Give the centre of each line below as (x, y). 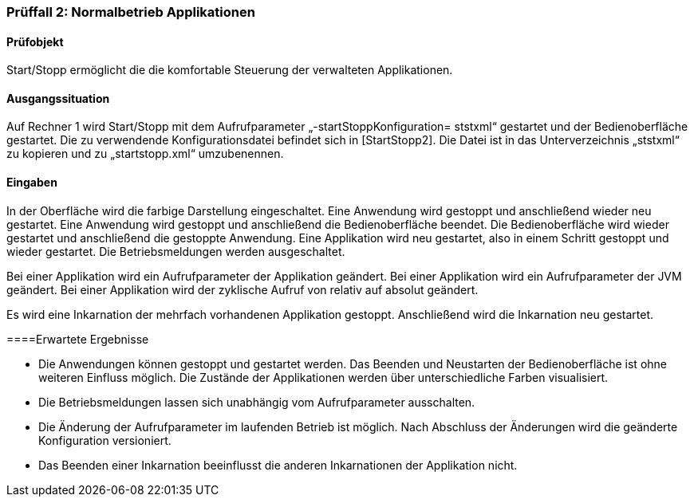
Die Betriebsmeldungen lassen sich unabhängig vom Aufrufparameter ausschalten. (257, 402)
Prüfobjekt (35, 41)
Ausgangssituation (58, 98)
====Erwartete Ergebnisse (78, 339)
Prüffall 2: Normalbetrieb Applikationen (131, 12)
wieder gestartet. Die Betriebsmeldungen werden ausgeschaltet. (176, 251)
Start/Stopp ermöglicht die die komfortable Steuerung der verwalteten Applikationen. (230, 70)
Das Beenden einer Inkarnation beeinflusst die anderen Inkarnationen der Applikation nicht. (278, 465)
